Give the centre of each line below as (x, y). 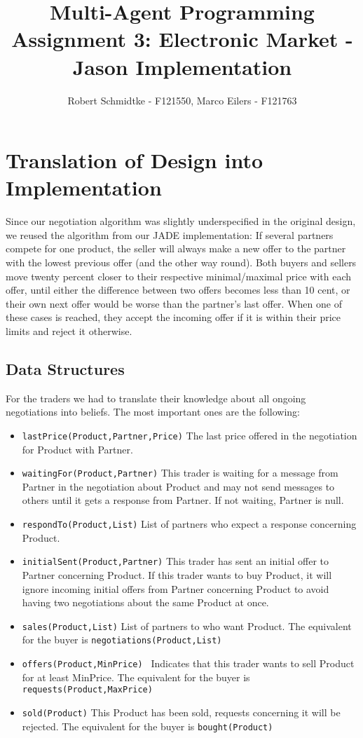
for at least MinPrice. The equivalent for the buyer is (136, 677)
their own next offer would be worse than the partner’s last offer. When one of (174, 303)
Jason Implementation (182, 66)
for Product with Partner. (77, 449)
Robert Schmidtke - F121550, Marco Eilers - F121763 (182, 100)
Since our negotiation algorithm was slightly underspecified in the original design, (181, 221)
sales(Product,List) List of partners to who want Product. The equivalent (187, 626)
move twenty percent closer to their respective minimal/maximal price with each (178, 276)
